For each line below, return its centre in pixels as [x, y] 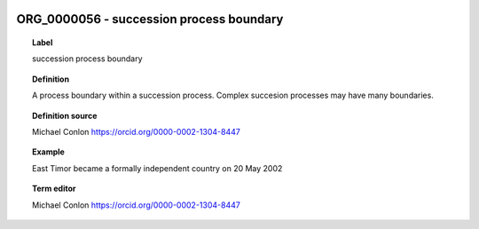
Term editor [54, 189]
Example [49, 152]
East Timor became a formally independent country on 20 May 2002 [157, 168]
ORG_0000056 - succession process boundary [150, 19]
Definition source [65, 115]
